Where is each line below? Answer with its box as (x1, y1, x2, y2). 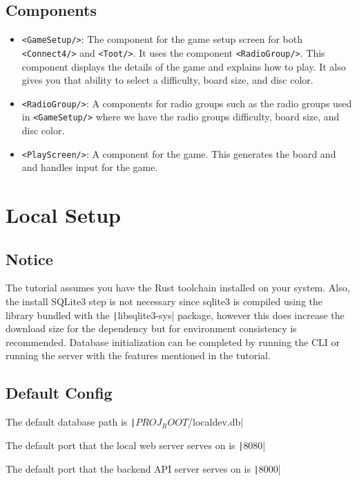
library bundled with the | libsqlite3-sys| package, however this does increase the (6, 307, 345, 322)
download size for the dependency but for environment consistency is (6, 321, 297, 336)
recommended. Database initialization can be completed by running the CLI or (6, 334, 340, 349)
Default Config (6, 382, 113, 403)
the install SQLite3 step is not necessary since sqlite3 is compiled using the (6, 294, 322, 309)
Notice (6, 248, 53, 269)
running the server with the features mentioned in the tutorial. (6, 348, 271, 363)
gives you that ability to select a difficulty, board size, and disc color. (21, 73, 313, 87)
